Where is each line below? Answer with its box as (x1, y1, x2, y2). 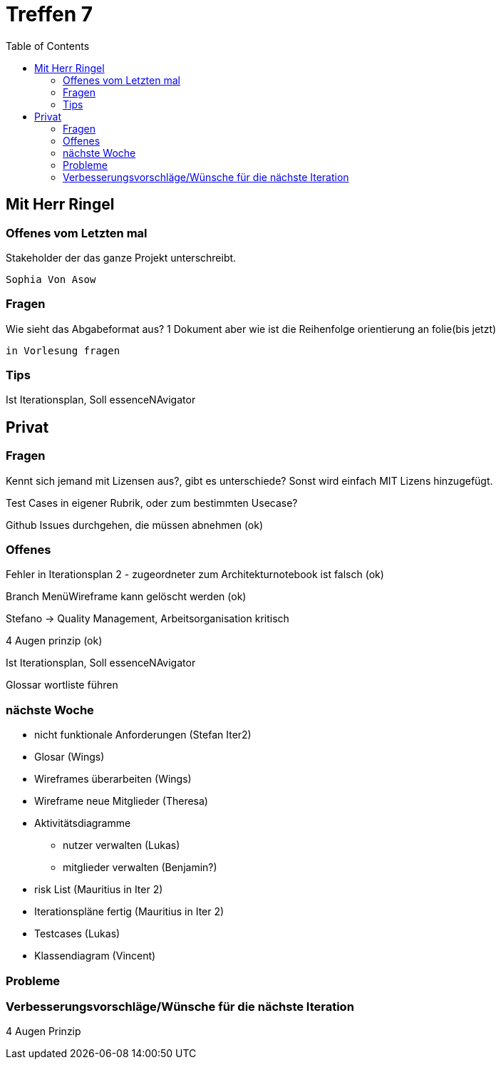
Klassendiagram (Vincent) (34, 950, 156, 962)
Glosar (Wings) (34, 751, 105, 763)
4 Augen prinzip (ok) (6, 634, 103, 647)
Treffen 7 (6, 2, 93, 26)
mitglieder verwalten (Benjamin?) (63, 861, 217, 874)
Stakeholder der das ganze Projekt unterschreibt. (6, 251, 237, 264)
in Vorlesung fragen (6, 344, 120, 356)
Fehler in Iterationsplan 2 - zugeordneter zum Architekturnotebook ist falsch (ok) (6, 568, 384, 581)
